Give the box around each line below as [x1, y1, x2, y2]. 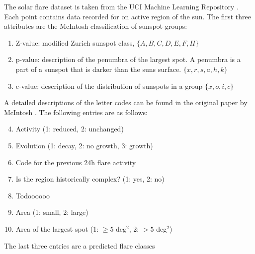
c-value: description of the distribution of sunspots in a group [15, 80, 203, 91]
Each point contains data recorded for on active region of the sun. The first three [4, 11, 251, 21]
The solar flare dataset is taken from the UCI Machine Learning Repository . [4, 1, 239, 11]
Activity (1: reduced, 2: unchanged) [15, 124, 124, 134]
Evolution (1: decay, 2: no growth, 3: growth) [15, 140, 153, 150]
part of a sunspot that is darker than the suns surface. [15, 63, 181, 74]
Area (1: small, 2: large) [15, 207, 88, 217]
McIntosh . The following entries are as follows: [4, 107, 148, 117]
